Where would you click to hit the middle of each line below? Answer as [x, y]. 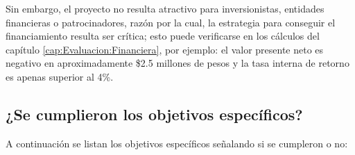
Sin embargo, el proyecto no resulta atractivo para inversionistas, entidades [165, 8]
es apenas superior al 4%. [60, 76]
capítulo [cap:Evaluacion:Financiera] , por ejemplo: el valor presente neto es [165, 49]
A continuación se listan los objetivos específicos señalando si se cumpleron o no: [177, 143]
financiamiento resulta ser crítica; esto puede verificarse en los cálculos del [163, 36]
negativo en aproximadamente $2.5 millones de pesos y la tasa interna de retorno [177, 63]
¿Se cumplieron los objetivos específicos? [154, 114]
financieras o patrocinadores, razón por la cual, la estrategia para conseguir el [171, 22]
